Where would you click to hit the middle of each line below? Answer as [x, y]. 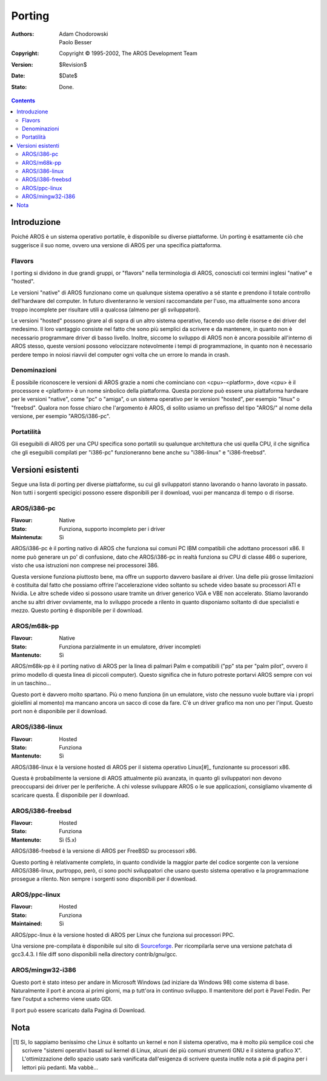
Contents [23, 101]
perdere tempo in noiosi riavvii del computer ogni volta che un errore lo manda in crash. [121, 354]
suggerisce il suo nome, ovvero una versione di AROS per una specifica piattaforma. [117, 245]
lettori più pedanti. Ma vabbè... [60, 1067]
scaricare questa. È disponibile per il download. [70, 795]
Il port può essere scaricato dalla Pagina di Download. [78, 1010]
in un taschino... [31, 683]
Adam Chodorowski [84, 34]
